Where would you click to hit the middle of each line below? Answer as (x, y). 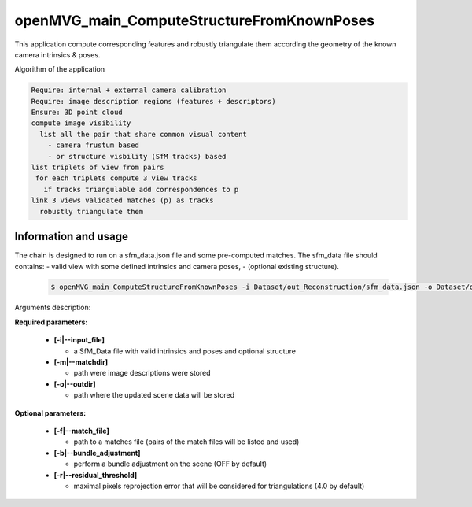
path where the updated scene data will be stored (154, 395)
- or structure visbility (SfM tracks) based (137, 156)
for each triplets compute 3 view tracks (116, 178)
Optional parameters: (50, 413)
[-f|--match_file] (81, 431)
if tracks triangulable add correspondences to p (141, 189)
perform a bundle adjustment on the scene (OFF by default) (170, 464)
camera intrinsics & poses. (57, 54)
